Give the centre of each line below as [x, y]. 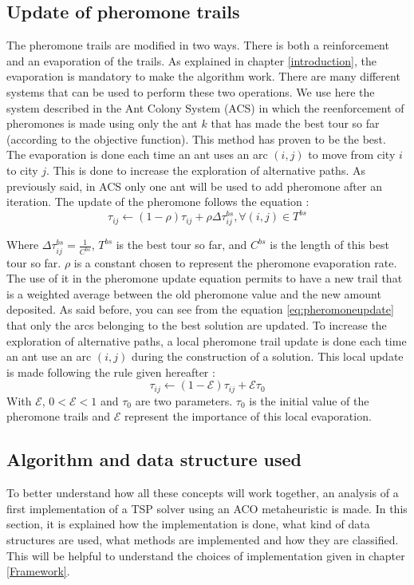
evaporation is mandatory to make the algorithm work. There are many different [203, 76]
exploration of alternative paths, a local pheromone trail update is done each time [207, 340]
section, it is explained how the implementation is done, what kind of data [188, 524]
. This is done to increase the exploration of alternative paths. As [206, 170]
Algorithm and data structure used [154, 459]
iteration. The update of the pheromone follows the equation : [158, 202]
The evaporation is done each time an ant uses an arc [137, 154]
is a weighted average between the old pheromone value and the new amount [194, 293]
